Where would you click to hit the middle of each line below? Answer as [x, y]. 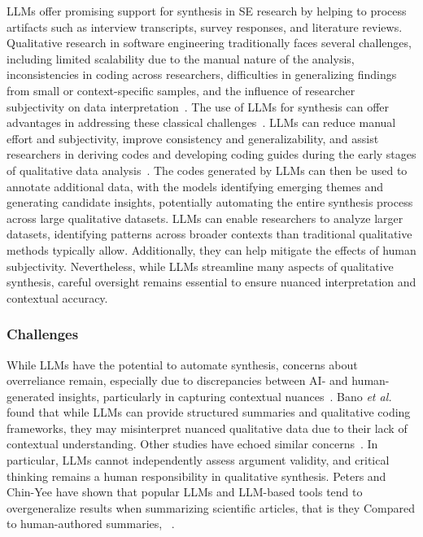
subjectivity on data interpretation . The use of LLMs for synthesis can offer [198, 106]
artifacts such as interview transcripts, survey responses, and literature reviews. [205, 26]
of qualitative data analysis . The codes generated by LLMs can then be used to [207, 170]
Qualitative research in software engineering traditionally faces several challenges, [209, 43]
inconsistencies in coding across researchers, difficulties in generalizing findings [202, 74]
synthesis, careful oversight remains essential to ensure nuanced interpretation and [211, 282]
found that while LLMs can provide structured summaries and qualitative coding [209, 412]
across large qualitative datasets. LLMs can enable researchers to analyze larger [205, 218]
